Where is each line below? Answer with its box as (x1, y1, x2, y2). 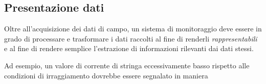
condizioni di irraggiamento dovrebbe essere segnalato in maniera (4, 70, 208, 80)
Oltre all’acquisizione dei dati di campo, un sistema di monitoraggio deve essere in (4, 23, 262, 34)
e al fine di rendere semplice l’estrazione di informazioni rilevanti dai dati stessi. (4, 43, 254, 54)
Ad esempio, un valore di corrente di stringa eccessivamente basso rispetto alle (4, 60, 250, 70)
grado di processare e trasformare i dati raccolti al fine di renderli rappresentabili (4, 33, 257, 44)
